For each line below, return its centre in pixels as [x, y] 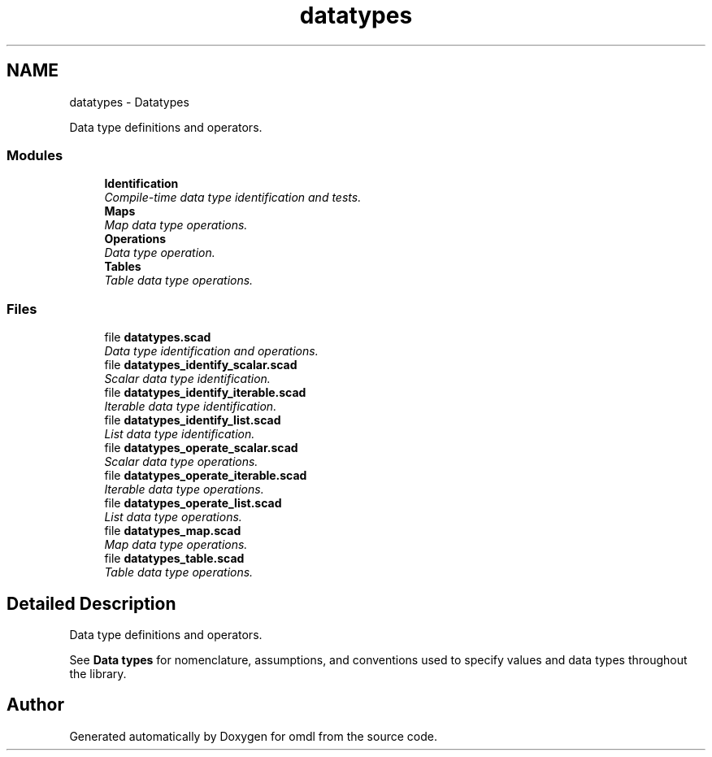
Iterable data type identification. [191, 407]
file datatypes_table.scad [174, 559]
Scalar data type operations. [181, 462]
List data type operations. [173, 517]
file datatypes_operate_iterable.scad [206, 476]
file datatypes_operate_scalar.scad [201, 448]
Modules [35, 155]
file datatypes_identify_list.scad [193, 420]
